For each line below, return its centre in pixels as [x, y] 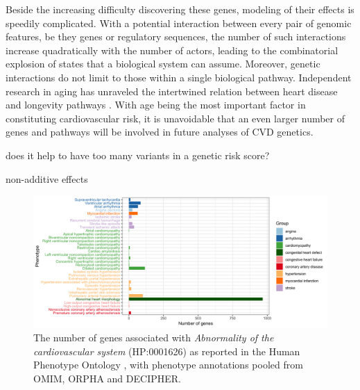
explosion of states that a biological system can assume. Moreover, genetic [163, 64]
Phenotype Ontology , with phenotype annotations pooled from [168, 365]
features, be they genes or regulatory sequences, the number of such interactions [176, 36]
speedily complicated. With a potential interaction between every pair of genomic [179, 23]
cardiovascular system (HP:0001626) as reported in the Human [167, 351]
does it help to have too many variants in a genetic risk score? [138, 155]
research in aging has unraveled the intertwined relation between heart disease [172, 91]
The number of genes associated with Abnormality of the [154, 338]
